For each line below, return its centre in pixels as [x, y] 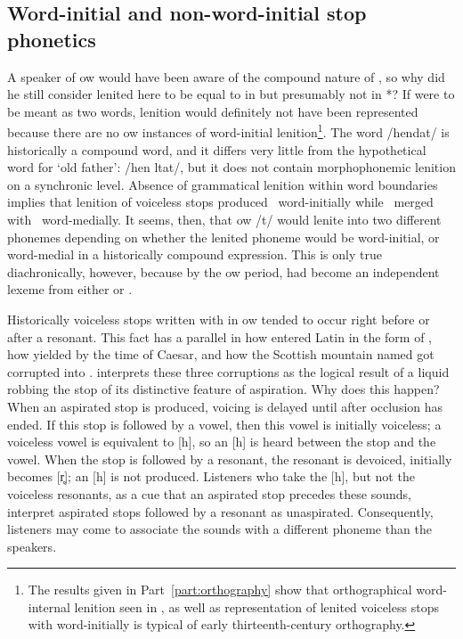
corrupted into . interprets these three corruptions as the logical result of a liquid [228, 371]
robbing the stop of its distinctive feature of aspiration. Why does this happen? [223, 389]
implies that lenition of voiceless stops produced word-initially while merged [220, 202]
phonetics [52, 39]
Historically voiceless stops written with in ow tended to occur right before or [219, 319]
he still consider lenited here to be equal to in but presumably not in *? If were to [231, 94]
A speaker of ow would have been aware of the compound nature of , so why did [226, 76]
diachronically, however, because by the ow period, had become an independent [223, 271]
